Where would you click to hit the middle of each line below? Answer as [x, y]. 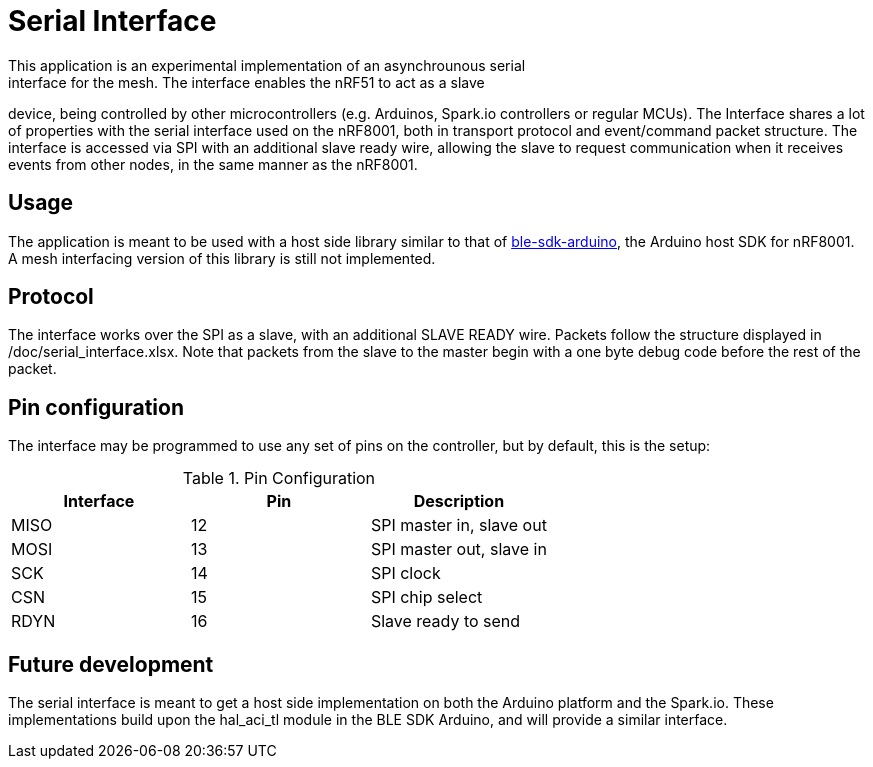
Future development [111, 664]
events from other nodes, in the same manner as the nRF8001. [213, 164]
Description [459, 501]
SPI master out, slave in [458, 549]
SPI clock [405, 573]
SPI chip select [426, 597]
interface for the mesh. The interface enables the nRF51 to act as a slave [246, 82]
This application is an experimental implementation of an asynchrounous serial [267, 65]
